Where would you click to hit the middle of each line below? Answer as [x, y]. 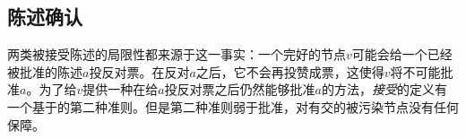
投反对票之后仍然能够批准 [240, 89]
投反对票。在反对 [139, 71]
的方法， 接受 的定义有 [385, 89]
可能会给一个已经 [402, 54]
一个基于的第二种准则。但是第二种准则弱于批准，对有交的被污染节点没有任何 [233, 106]
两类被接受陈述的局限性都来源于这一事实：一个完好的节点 [177, 54]
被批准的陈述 [45, 71]
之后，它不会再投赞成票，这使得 [290, 71]
